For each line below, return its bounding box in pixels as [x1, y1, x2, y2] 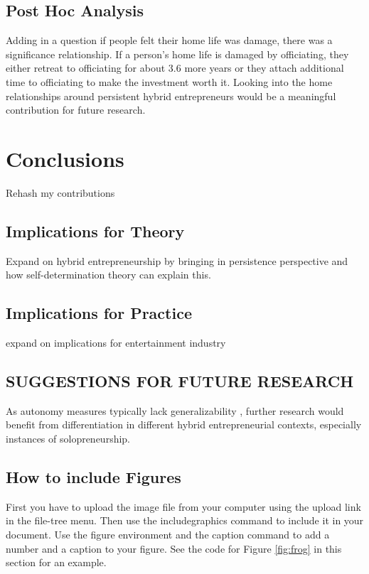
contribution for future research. [6, 102, 146, 117]
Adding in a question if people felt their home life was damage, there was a [6, 33, 333, 48]
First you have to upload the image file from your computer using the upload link [6, 499, 361, 514]
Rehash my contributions [6, 185, 115, 200]
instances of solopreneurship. [6, 431, 131, 446]
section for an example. [6, 555, 107, 570]
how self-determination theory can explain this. [6, 267, 211, 282]
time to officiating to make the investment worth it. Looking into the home [6, 74, 333, 89]
